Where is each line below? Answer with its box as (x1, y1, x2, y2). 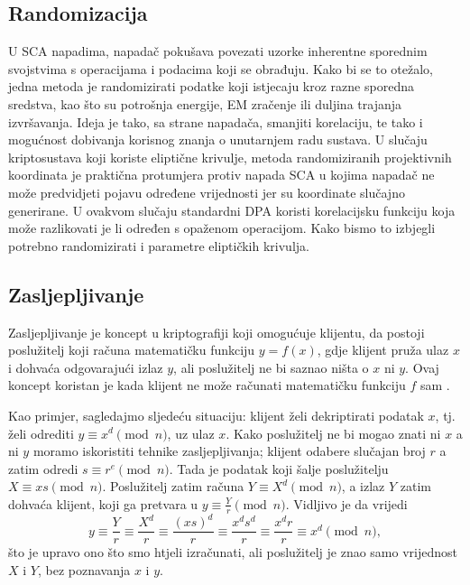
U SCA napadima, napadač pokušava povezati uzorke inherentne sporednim (8, 42, 428, 60)
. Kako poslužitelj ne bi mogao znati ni (226, 423, 441, 442)
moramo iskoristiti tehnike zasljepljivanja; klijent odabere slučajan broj (32, 441, 426, 460)
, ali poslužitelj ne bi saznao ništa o (173, 357, 369, 376)
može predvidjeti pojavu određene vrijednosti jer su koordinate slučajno (8, 182, 405, 201)
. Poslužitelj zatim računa (102, 477, 244, 496)
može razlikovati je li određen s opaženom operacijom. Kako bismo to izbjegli (8, 218, 436, 237)
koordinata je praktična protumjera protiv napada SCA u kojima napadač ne (8, 165, 435, 184)
